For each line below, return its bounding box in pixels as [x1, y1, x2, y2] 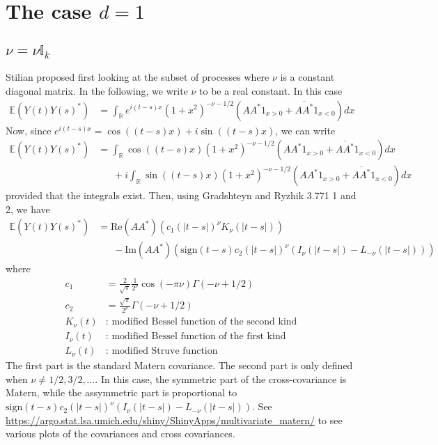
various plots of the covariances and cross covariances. [6, 426, 235, 441]
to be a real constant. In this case [199, 83, 343, 97]
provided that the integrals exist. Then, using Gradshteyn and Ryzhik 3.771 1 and [6, 188, 357, 203]
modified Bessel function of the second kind [111, 317, 297, 327]
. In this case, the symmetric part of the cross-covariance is [95, 371, 347, 386]
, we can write [275, 123, 336, 137]
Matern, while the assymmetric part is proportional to [6, 385, 237, 400]
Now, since [6, 123, 52, 137]
